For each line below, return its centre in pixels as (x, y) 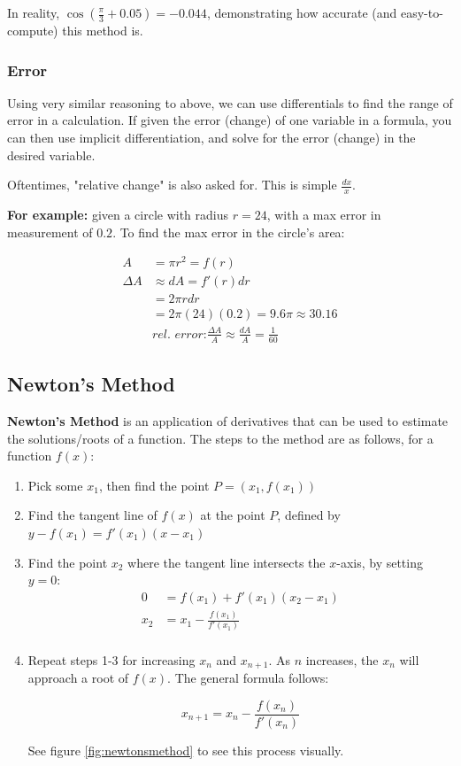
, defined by (309, 515)
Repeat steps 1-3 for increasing (111, 659)
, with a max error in (324, 215)
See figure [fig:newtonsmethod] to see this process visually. (186, 750)
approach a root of (78, 677)
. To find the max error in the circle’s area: (229, 232)
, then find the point (154, 485)
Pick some (55, 485)
